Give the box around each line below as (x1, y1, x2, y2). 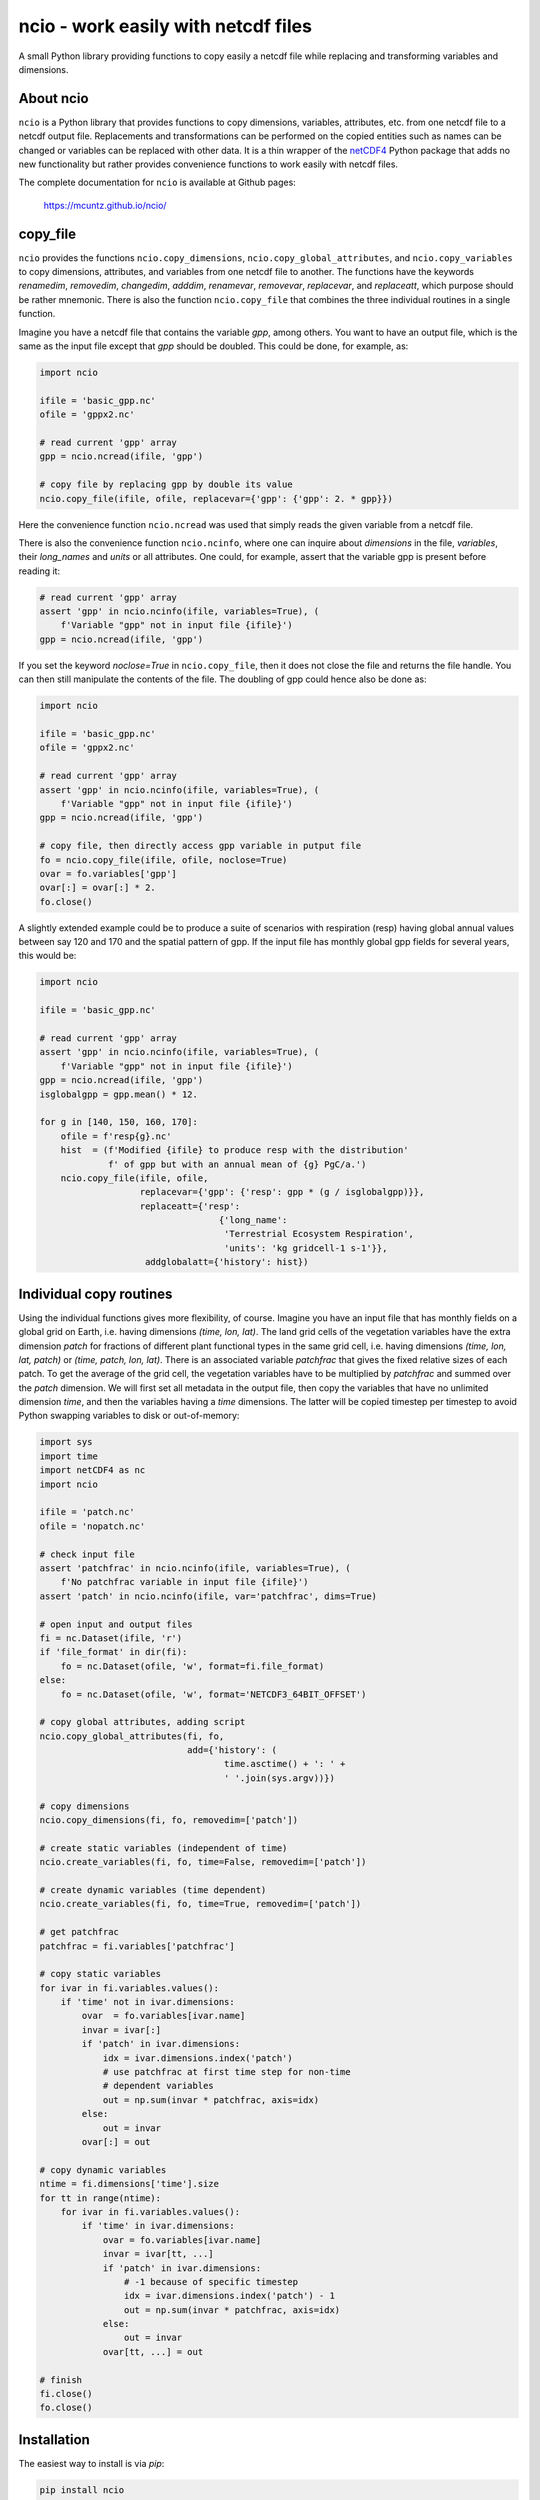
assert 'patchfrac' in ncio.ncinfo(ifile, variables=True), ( (39, 1562, 351, 1574)
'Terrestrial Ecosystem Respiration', (223, 1228, 415, 1240)
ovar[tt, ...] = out (102, 2346, 204, 2357)
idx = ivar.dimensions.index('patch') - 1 (123, 2290, 335, 2302)
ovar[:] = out (81, 2136, 151, 2147)
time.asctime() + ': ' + (223, 1758, 346, 1770)
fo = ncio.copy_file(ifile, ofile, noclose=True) (39, 854, 288, 865)
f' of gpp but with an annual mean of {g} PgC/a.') (108, 1158, 367, 1170)
